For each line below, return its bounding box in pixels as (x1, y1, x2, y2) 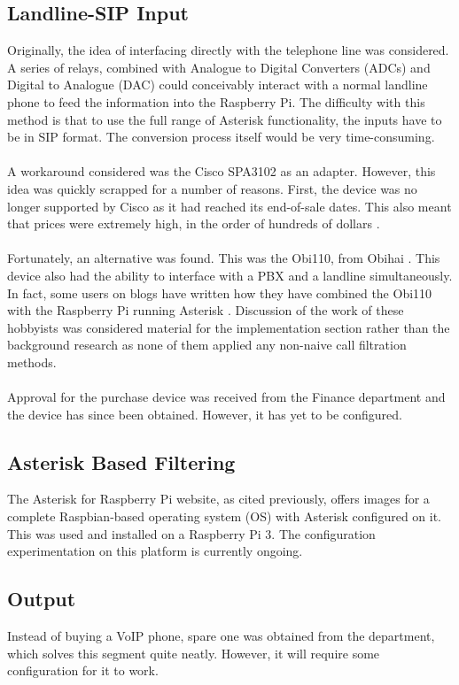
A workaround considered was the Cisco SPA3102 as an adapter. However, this (7, 162, 436, 181)
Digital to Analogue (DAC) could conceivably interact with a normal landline (7, 75, 428, 94)
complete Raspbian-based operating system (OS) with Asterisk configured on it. (7, 507, 441, 526)
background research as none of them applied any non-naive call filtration (7, 335, 407, 354)
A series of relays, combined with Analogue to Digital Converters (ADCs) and (7, 58, 431, 76)
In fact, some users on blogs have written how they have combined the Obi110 (7, 283, 432, 302)
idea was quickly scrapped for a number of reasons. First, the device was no (7, 179, 417, 197)
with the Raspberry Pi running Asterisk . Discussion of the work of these (7, 301, 404, 319)
